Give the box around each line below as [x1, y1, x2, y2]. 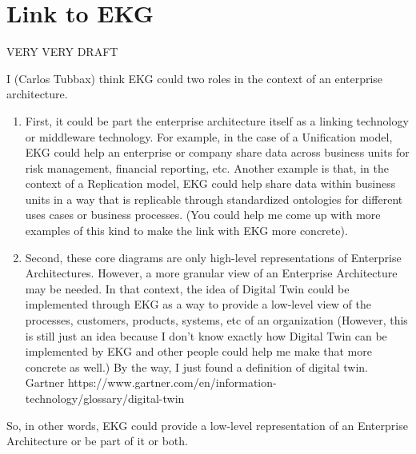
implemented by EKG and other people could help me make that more [25, 343, 372, 360]
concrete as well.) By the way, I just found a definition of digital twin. [25, 358, 368, 375]
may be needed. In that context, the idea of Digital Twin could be [25, 280, 350, 297]
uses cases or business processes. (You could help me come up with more [25, 206, 381, 223]
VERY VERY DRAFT [6, 43, 118, 60]
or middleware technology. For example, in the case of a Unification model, [25, 128, 393, 145]
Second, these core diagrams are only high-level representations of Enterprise [25, 249, 402, 265]
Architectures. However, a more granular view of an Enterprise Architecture [25, 265, 398, 281]
